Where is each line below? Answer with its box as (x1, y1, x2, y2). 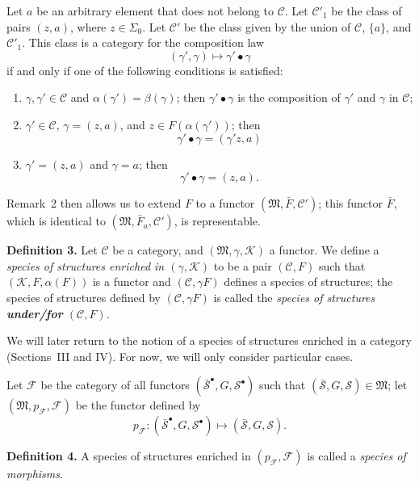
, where (69, 18, 107, 35)
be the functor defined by (75, 397, 201, 414)
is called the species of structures (213, 288, 375, 305)
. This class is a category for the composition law (22, 34, 265, 51)
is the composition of (237, 89, 341, 106)
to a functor (195, 195, 255, 212)
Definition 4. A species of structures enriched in (6, 447, 251, 464)
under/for (6, 304, 63, 321)
